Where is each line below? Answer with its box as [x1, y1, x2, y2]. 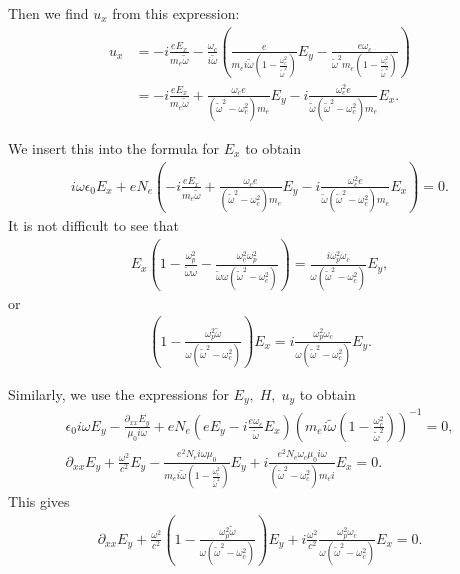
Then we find [8, 3, 89, 23]
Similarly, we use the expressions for [8, 383, 229, 404]
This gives [8, 491, 70, 512]
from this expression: [112, 3, 240, 23]
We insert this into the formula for [8, 137, 220, 158]
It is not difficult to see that [8, 215, 179, 236]
